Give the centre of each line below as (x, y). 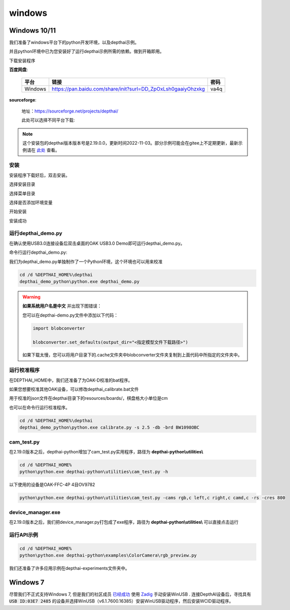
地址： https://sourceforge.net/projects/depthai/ (70, 111)
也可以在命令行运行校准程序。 (40, 407)
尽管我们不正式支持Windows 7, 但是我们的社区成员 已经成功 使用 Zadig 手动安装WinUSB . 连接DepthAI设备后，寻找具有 (130, 594)
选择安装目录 (22, 184)
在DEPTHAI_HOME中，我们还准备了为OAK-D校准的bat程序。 (71, 380)
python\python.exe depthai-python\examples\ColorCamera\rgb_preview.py (108, 555)
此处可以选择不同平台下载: (48, 120)
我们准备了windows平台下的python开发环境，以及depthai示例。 (74, 43)
